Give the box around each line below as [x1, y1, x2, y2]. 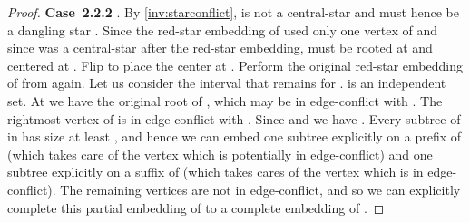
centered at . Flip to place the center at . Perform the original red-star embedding [7, 55, 463, 74]
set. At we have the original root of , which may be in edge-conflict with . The [7, 91, 443, 110]
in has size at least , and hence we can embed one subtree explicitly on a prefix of [7, 127, 462, 146]
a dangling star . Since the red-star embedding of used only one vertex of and [7, 20, 438, 39]
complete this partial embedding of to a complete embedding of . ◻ [7, 198, 385, 217]
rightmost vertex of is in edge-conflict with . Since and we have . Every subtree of [7, 109, 461, 128]
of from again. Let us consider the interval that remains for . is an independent [7, 73, 446, 92]
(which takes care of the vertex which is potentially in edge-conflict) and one [7, 144, 433, 163]
